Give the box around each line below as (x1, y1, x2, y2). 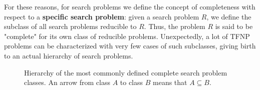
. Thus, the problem (144, 21, 205, 31)
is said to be (215, 21, 253, 31)
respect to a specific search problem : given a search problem (4, 11, 199, 21)
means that (153, 77, 187, 87)
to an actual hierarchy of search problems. (4, 50, 133, 60)
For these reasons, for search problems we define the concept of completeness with (4, 1, 255, 11)
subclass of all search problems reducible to (4, 21, 137, 31)
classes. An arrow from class (24, 77, 110, 87)
